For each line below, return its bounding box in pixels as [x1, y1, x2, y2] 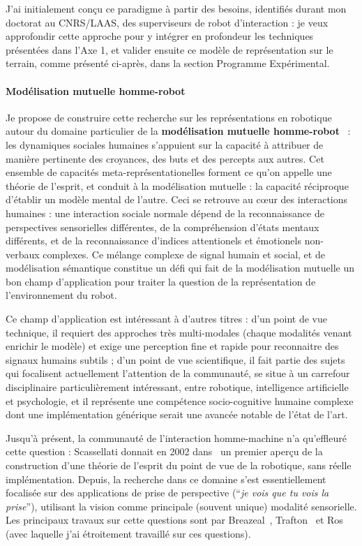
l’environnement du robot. [6, 288, 117, 302]
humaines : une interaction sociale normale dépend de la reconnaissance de [6, 205, 324, 220]
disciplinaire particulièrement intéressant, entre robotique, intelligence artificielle [6, 380, 349, 394]
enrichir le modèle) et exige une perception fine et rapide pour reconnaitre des [6, 339, 339, 353]
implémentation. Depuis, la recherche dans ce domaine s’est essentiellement [6, 471, 326, 486]
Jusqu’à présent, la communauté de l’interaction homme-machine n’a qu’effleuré [6, 430, 347, 445]
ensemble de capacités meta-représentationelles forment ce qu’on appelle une [6, 165, 332, 179]
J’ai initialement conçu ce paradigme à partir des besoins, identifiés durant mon [6, 1, 347, 15]
